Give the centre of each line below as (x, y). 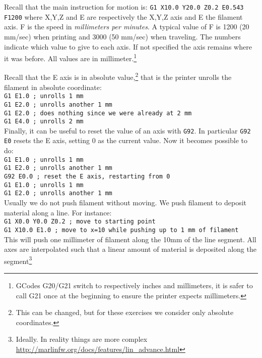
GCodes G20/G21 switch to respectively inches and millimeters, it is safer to (134, 285)
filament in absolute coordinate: (53, 87)
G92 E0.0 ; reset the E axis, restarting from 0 (87, 177)
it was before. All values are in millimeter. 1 (71, 57)
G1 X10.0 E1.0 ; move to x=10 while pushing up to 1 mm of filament (121, 230)
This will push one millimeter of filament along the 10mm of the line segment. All (130, 239)
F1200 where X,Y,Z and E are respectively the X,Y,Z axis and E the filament (123, 16)
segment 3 (18, 260)
